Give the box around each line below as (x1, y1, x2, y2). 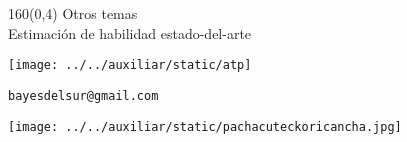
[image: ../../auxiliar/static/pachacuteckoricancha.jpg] (8, 119, 402, 134)
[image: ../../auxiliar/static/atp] (8, 58, 252, 73)
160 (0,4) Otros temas (8, 3, 138, 23)
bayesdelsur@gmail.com (8, 88, 159, 103)
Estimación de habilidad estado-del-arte (8, 22, 252, 43)
